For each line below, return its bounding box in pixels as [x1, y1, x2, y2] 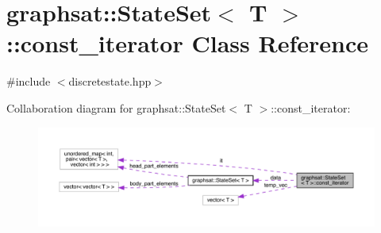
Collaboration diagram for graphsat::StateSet [6, 99, 226, 116]
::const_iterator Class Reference [6, 27, 368, 59]
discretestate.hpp [68, 73, 152, 90]
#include [6, 73, 51, 90]
